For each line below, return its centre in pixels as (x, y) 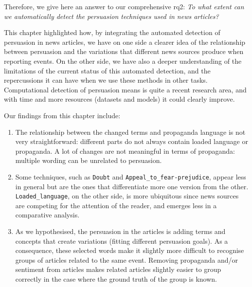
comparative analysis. (47, 215)
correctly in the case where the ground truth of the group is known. (116, 278)
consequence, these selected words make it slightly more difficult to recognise (130, 250)
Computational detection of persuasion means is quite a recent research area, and (125, 89)
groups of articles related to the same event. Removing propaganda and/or (126, 260)
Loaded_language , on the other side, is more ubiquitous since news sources (127, 196)
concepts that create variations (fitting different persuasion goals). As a (122, 241)
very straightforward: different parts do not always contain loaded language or (132, 141)
